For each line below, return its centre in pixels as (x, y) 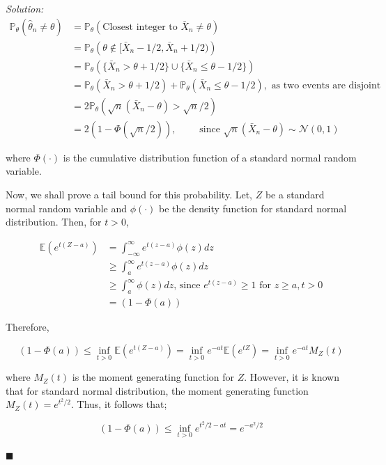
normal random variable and (66, 208)
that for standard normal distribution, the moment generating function (157, 390)
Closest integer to (140, 27)
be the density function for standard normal (253, 208)
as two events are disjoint (326, 85)
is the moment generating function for (153, 377)
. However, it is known (292, 377)
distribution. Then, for (54, 222)
